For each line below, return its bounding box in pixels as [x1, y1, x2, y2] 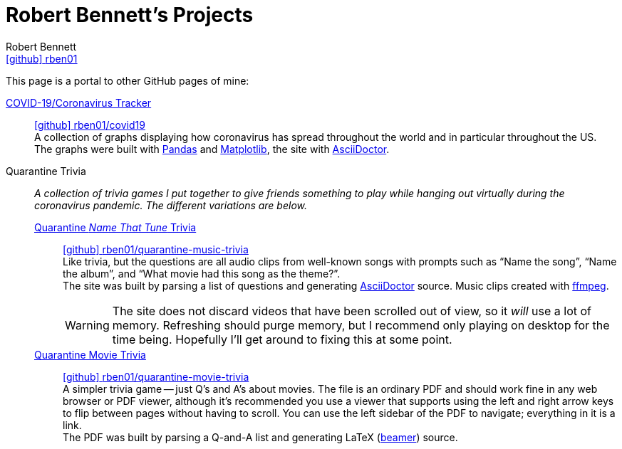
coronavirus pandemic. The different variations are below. [34, 199, 307, 211]
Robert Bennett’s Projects [6, 3, 254, 27]
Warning [65, 317, 110, 332]
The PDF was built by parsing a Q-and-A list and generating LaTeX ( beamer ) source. [63, 430, 458, 443]
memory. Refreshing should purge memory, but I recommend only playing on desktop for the [112, 317, 610, 332]
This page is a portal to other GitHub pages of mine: [6, 74, 249, 87]
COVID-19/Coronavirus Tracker [6, 96, 152, 109]
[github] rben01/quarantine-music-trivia [63, 243, 249, 255]
